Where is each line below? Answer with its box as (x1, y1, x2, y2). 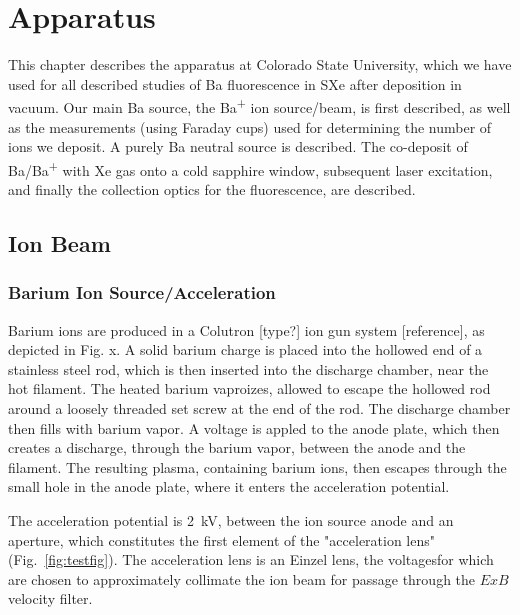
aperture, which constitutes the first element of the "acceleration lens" (8, 529, 436, 550)
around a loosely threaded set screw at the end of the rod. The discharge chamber (8, 397, 511, 418)
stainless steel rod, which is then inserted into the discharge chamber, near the (8, 358, 489, 379)
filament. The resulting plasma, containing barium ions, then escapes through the (8, 456, 507, 477)
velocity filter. (8, 588, 93, 609)
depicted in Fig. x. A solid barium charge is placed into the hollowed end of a (8, 339, 483, 360)
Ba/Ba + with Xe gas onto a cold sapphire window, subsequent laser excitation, (8, 156, 493, 180)
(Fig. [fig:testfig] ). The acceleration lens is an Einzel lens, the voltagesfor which (8, 549, 494, 570)
